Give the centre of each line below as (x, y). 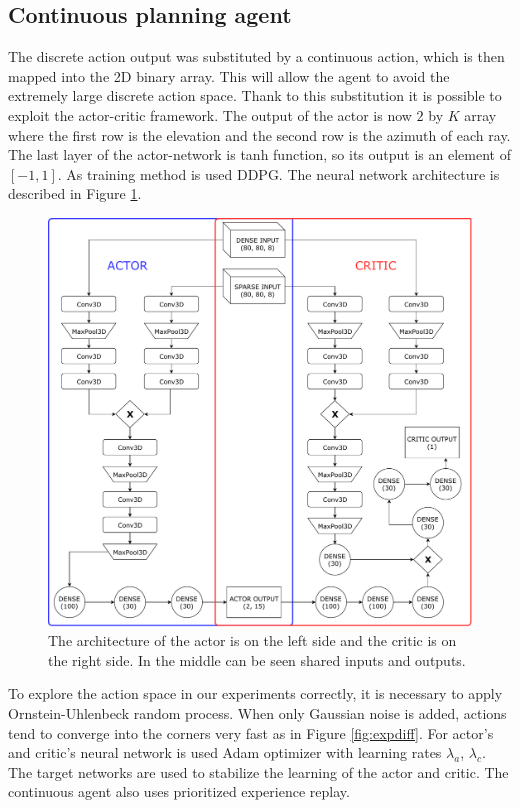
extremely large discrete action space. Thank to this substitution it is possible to (255, 95)
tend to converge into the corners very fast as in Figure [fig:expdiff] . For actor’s (251, 732)
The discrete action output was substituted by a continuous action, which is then (256, 56)
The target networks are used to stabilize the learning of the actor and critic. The (258, 771)
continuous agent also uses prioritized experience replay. (179, 791)
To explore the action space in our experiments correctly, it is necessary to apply (255, 693)
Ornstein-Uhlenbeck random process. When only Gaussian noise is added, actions (257, 713)
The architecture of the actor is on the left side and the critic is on (252, 640)
